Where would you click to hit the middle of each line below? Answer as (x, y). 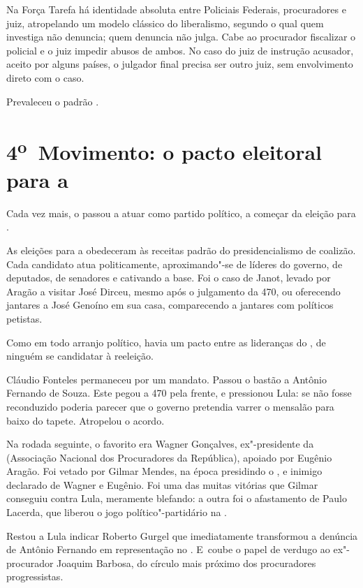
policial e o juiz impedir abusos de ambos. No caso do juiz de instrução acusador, (180, 50)
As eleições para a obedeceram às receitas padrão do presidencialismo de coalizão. (181, 250)
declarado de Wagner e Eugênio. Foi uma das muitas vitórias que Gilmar (162, 484)
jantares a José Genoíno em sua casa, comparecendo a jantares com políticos (170, 305)
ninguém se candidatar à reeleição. (80, 356)
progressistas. (35, 576)
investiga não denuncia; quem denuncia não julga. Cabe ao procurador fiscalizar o (181, 37)
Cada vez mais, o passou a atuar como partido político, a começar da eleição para (181, 213)
